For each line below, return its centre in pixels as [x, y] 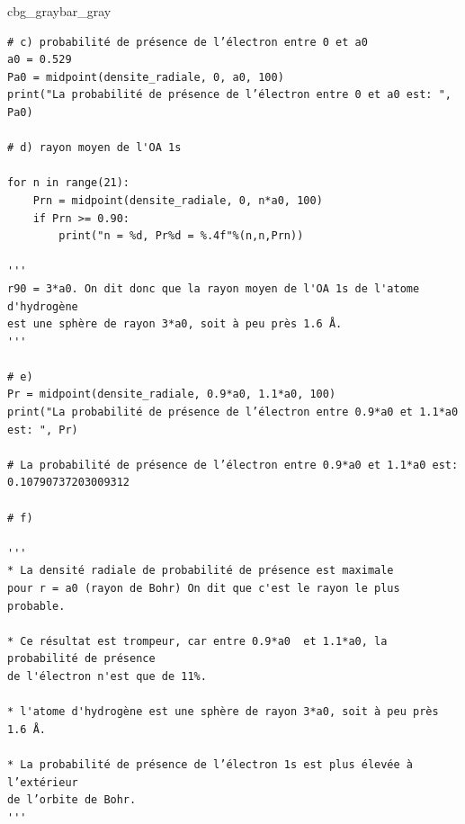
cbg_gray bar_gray [59, 11]
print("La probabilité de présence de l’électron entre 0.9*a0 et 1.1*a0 [233, 412]
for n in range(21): [69, 183]
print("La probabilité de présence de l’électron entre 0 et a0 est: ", [229, 95]
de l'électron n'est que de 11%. [107, 676]
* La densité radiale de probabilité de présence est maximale [201, 571]
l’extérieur [43, 782]
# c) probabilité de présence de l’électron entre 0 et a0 [188, 42]
